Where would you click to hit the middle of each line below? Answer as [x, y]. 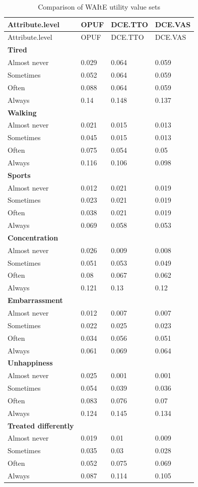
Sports [19, 175]
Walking [22, 112]
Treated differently [41, 425]
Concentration [33, 237]
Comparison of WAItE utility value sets [99, 7]
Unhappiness [30, 363]
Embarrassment [35, 300]
